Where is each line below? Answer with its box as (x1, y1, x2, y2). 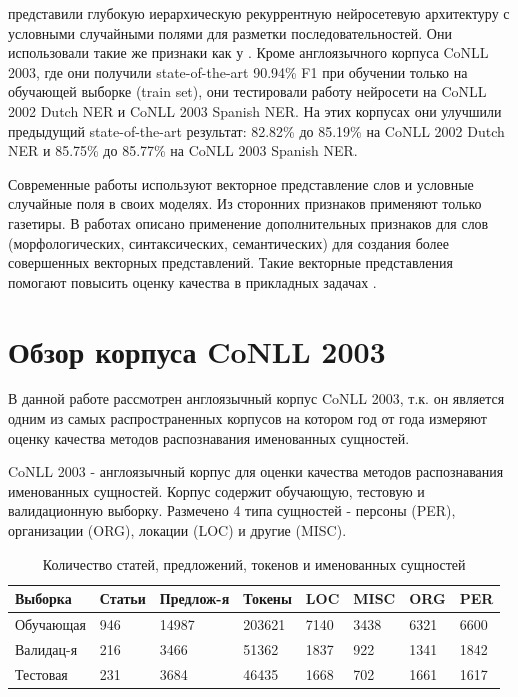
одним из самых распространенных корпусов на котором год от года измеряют (8, 408, 487, 429)
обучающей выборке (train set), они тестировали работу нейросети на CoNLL (8, 81, 487, 102)
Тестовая (15, 663, 68, 684)
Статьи (99, 588, 146, 609)
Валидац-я (15, 638, 78, 659)
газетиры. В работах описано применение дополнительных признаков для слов (8, 212, 489, 233)
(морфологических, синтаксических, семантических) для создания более (8, 232, 449, 253)
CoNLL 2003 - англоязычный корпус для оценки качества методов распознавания (8, 461, 504, 482)
